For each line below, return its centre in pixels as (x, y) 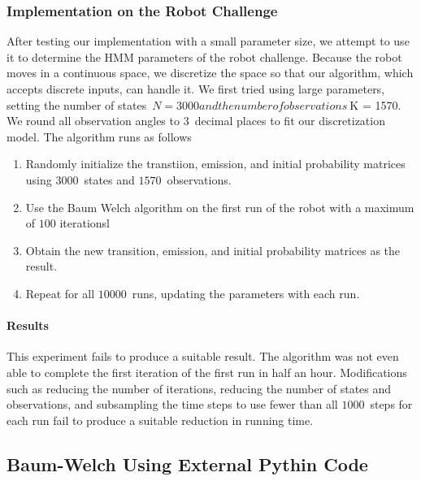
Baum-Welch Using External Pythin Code (187, 464)
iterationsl (85, 223)
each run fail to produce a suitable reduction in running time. (160, 420)
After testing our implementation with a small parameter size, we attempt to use (208, 41)
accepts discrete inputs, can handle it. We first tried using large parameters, (196, 89)
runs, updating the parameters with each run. (246, 293)
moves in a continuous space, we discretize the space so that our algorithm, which (210, 73)
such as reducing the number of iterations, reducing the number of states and (199, 388)
